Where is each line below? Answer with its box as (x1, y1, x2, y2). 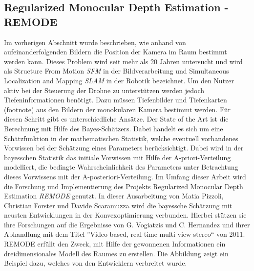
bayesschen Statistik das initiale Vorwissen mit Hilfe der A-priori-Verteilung (4, 152, 231, 162)
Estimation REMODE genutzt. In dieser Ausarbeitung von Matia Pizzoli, (4, 191, 224, 201)
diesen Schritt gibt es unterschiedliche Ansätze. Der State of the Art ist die (4, 114, 229, 124)
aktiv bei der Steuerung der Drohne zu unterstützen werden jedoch (4, 85, 205, 95)
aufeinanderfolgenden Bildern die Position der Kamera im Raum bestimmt (4, 47, 227, 57)
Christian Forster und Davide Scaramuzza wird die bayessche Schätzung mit (4, 200, 233, 210)
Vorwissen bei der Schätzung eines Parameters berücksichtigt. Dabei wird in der (4, 143, 244, 153)
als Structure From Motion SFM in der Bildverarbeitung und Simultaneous (4, 66, 229, 76)
